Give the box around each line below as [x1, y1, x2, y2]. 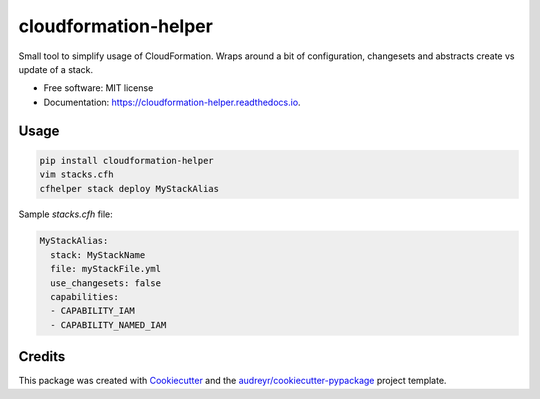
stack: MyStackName [50, 249, 146, 260]
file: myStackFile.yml [50, 263, 162, 275]
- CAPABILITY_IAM [50, 305, 135, 317]
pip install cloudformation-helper [39, 155, 214, 166]
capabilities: [50, 291, 120, 303]
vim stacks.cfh [39, 169, 114, 180]
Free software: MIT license [43, 82, 154, 94]
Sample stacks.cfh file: [18, 208, 114, 220]
